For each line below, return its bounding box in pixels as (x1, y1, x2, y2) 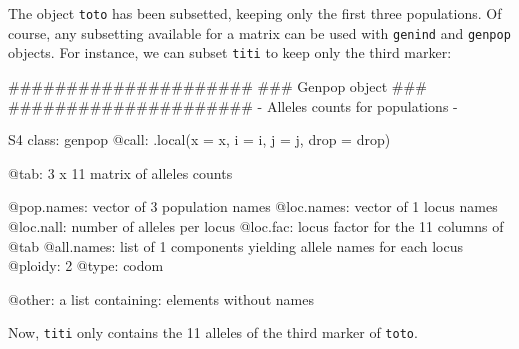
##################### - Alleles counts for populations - (8, 95, 458, 116)
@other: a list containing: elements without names (8, 288, 314, 309)
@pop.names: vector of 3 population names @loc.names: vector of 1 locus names (8, 196, 498, 217)
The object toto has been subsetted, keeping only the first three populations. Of (8, 3, 502, 23)
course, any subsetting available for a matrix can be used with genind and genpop (8, 22, 511, 43)
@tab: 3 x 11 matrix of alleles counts (8, 162, 233, 183)
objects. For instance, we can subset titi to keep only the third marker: (8, 42, 452, 63)
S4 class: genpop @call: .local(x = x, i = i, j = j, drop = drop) (8, 129, 391, 150)
